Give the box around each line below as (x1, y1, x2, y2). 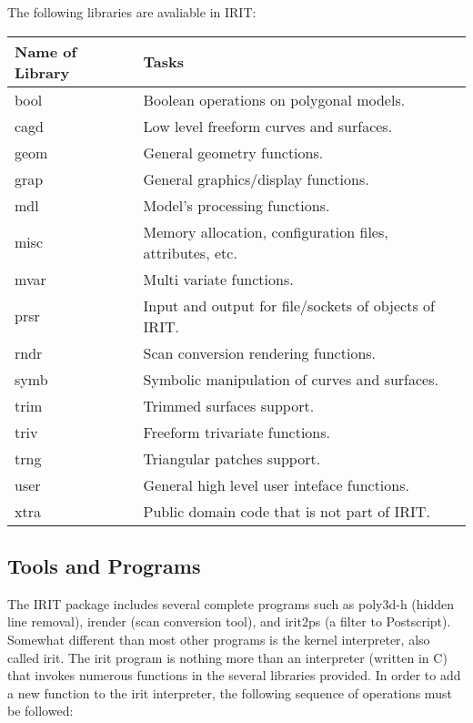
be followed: (7, 701, 74, 720)
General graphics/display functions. (143, 168, 369, 189)
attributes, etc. (143, 241, 237, 263)
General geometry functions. (143, 141, 324, 163)
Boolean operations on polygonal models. (143, 88, 406, 110)
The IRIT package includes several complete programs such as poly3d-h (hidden (7, 594, 455, 613)
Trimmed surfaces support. (143, 394, 315, 416)
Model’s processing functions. (143, 194, 330, 216)
